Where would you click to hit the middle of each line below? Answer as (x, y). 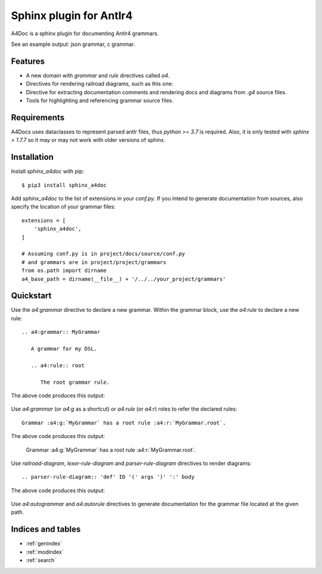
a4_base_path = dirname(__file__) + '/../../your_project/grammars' (124, 279)
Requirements (38, 117)
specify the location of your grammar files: (63, 207)
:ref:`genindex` (44, 544)
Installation (32, 157)
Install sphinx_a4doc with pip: (48, 171)
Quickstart (31, 296)
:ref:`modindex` (45, 552)
